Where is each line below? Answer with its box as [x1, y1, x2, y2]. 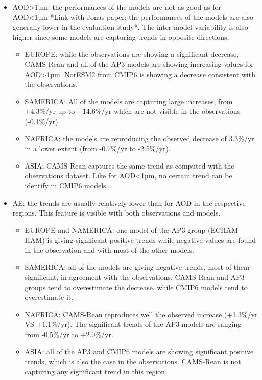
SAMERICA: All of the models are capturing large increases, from [25, 96, 233, 106]
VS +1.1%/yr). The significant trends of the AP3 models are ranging [25, 319, 242, 329]
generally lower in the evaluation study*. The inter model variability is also [12, 21, 248, 32]
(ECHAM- [208, 224, 241, 235]
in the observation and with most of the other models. [25, 244, 194, 255]
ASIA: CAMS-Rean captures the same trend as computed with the [25, 160, 234, 171]
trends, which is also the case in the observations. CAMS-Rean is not [25, 356, 241, 367]
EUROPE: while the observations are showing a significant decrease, [25, 49, 239, 59]
